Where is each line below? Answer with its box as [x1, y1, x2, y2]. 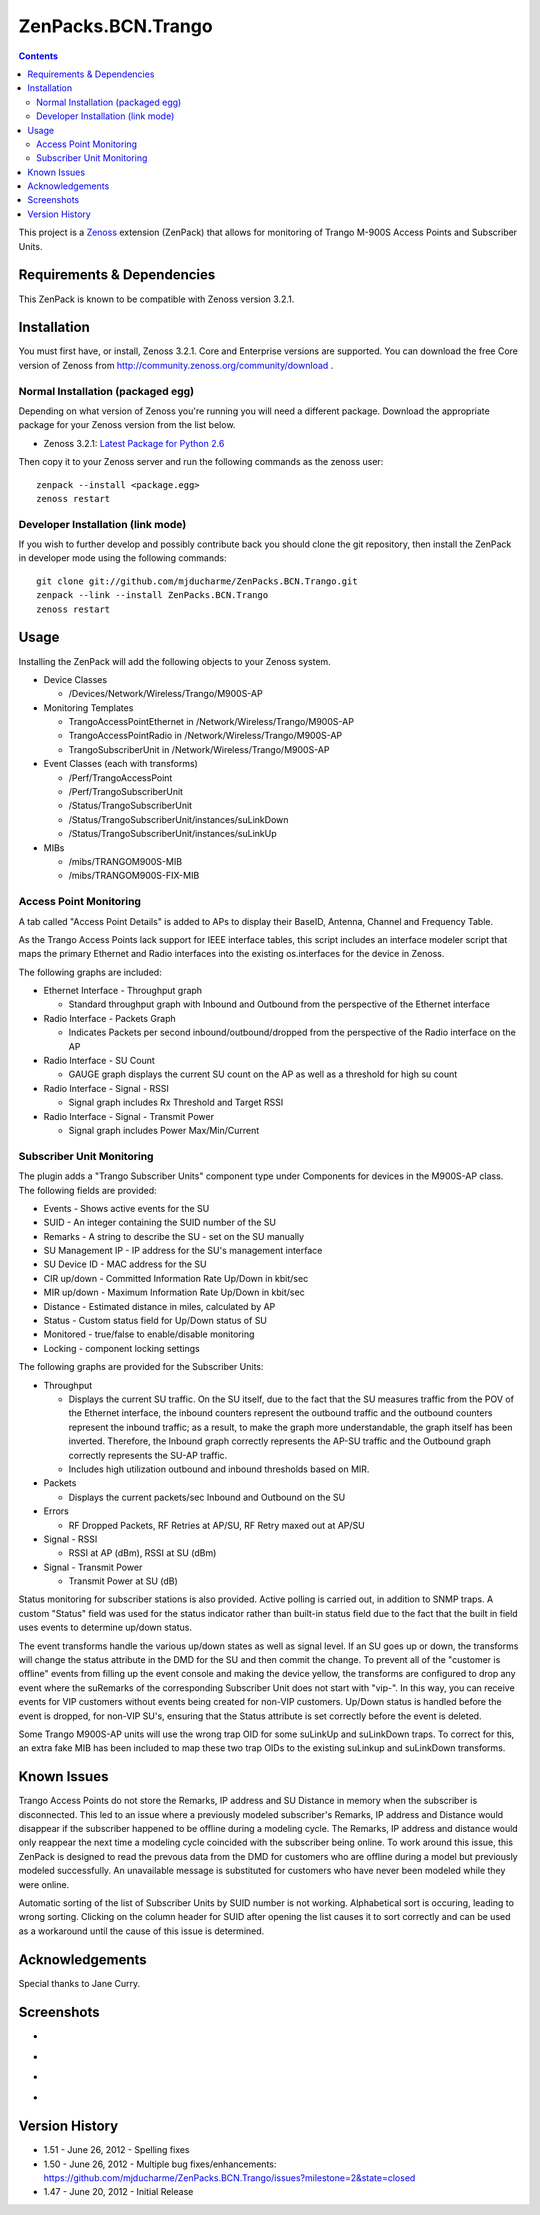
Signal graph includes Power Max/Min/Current [68, 1125, 260, 1136]
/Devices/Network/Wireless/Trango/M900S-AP [68, 688, 264, 700]
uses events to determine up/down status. [18, 1621, 192, 1634]
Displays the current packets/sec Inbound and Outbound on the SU [68, 1491, 346, 1503]
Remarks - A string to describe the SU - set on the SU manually [43, 1230, 305, 1242]
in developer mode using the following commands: [18, 552, 227, 564]
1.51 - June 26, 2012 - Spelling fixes [43, 2144, 190, 2156]
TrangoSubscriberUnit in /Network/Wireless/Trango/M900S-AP [68, 743, 330, 755]
